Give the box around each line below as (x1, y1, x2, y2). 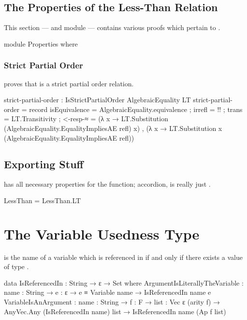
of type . (4, 261, 29, 272)
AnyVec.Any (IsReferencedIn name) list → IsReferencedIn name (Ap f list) (4, 306, 226, 316)
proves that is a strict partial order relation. (4, 78, 134, 88)
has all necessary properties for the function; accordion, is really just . (4, 179, 211, 189)
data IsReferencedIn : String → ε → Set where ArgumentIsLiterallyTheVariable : (4, 277, 244, 288)
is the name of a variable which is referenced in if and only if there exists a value (4, 252, 243, 262)
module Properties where (4, 38, 78, 48)
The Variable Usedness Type (4, 224, 200, 243)
